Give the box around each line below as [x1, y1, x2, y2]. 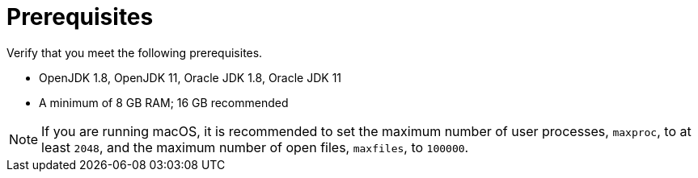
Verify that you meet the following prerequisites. [6, 45, 263, 60]
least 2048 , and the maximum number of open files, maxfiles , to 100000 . [41, 139, 469, 155]
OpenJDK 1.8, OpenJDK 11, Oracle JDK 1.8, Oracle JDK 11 [39, 70, 342, 85]
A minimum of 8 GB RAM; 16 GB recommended [39, 95, 289, 110]
